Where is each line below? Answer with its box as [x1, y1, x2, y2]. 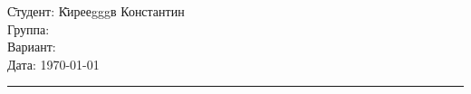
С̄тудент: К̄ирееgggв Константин [7, 2, 185, 20]
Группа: [7, 19, 50, 38]
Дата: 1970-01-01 [7, 54, 100, 73]
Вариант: [7, 37, 56, 56]
